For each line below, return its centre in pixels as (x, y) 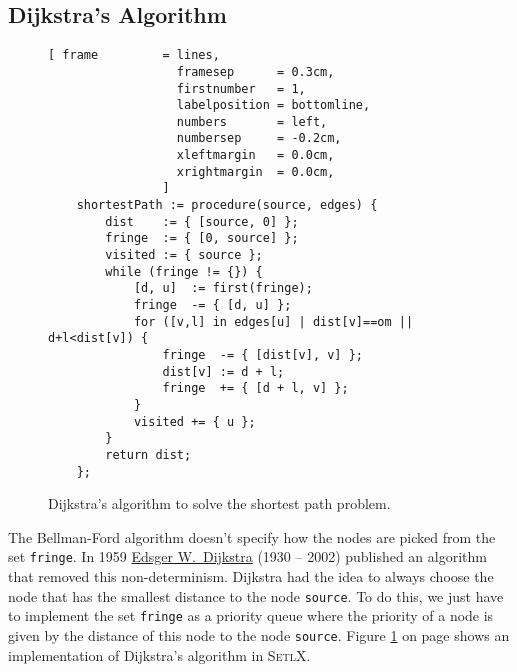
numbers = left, (252, 121)
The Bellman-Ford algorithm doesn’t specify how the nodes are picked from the (252, 536)
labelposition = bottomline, (273, 105)
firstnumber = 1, (241, 88)
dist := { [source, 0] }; (202, 221)
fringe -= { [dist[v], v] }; (262, 355)
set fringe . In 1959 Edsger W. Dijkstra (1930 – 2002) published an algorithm (247, 556)
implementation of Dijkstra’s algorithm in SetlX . (159, 654)
